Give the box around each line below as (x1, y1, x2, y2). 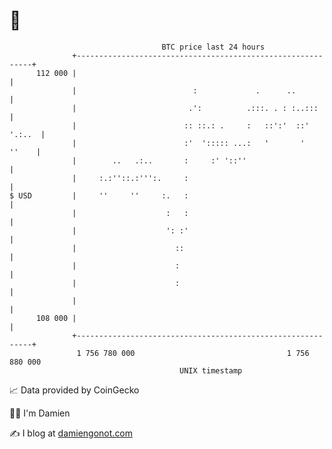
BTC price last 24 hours (161, 42, 266, 52)
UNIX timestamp (179, 365, 243, 376)
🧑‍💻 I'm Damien (9, 407, 71, 419)
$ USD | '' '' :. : (9, 190, 189, 201)
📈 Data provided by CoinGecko (9, 384, 140, 396)
